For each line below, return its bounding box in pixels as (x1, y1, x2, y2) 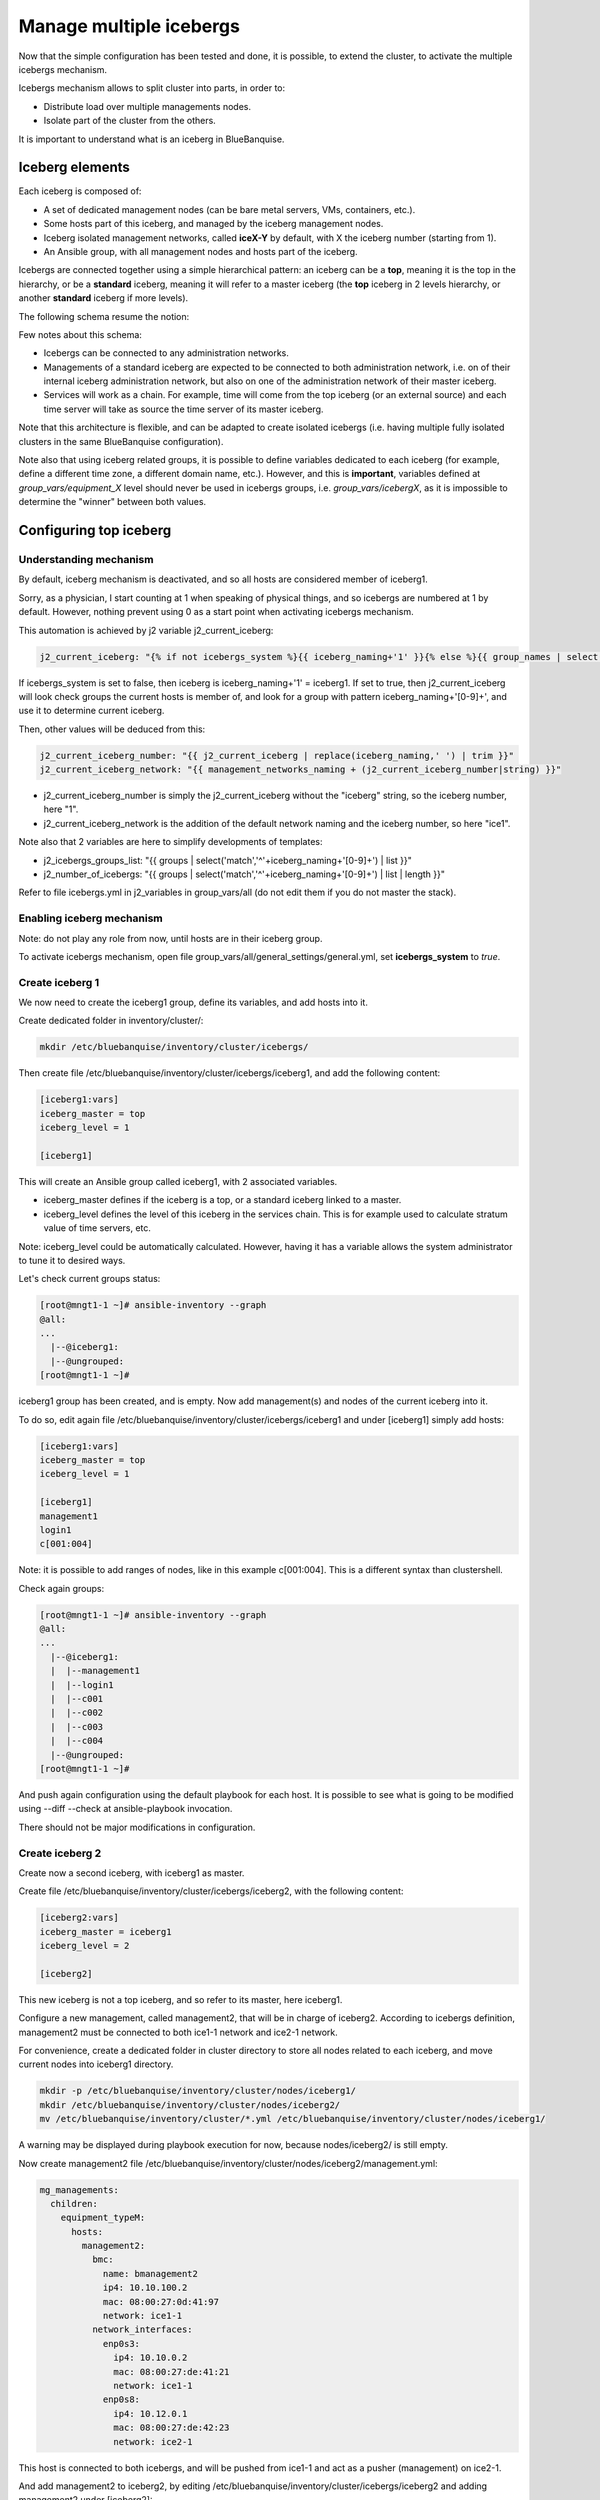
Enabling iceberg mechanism (18, 911, 164, 925)
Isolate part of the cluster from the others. (43, 115, 217, 127)
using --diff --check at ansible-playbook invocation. (18, 1803, 233, 1815)
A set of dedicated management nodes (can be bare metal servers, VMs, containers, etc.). (43, 203, 416, 215)
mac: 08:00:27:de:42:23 (113, 2422, 230, 2434)
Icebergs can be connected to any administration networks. (43, 347, 290, 359)
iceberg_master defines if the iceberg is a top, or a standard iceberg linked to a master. (43, 1194, 402, 1206)
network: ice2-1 (113, 2436, 194, 2447)
